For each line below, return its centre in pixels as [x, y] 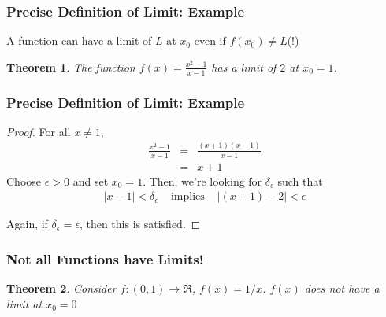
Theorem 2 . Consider [61, 288]
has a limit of [244, 66]
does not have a [342, 288]
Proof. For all [39, 131]
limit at [24, 303]
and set [91, 181]
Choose [24, 181]
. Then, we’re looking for [202, 181]
